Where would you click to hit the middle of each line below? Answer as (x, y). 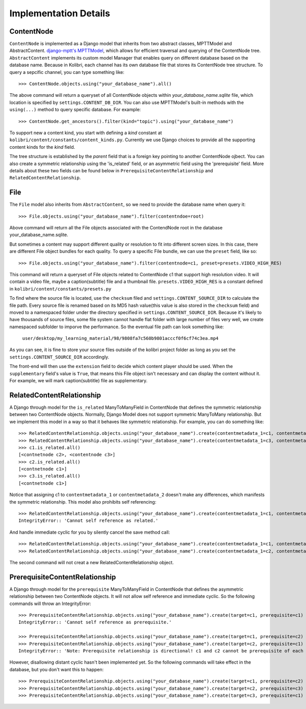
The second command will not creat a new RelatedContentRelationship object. (92, 562)
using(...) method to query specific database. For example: (75, 110)
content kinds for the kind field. (42, 147)
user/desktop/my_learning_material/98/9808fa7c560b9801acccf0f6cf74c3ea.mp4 (120, 338)
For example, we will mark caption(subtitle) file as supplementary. (79, 381)
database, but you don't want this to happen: (57, 669)
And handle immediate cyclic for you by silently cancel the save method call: (90, 532)
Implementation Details (60, 13)
